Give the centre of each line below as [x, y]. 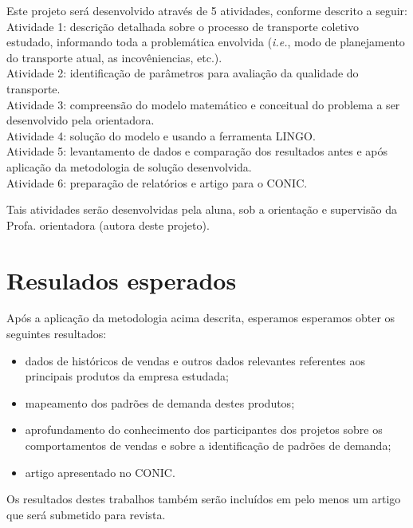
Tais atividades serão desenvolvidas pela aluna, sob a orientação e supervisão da [202, 209]
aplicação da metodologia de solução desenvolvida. [129, 166]
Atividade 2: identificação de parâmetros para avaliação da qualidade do [183, 73]
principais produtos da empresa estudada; [127, 376]
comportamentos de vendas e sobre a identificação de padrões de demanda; [208, 445]
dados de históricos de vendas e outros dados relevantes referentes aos [195, 360]
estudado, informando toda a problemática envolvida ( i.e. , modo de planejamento [206, 42]
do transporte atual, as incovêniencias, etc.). [114, 57]
